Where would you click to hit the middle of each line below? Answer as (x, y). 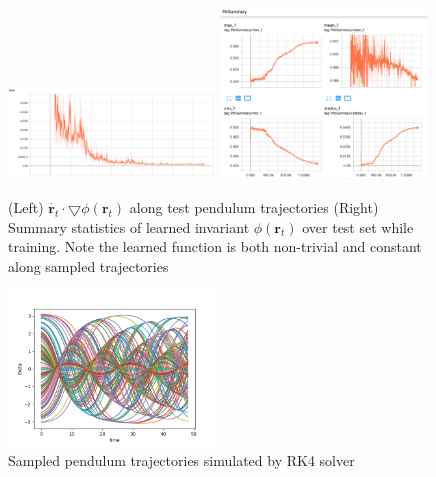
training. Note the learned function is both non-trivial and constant (215, 246)
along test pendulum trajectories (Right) (254, 206)
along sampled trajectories (88, 265)
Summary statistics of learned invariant (129, 226)
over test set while (358, 226)
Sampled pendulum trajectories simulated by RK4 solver (181, 459)
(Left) (26, 206)
